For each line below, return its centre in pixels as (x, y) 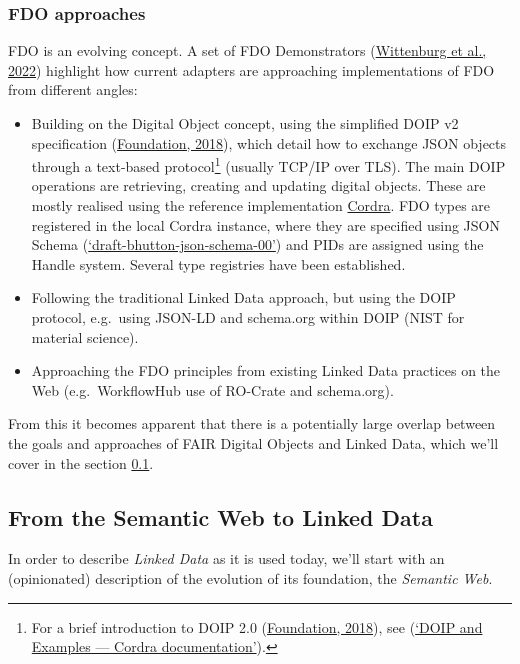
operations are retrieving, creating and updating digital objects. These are (258, 185)
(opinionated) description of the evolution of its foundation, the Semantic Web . (250, 577)
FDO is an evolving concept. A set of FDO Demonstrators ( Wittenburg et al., (247, 50)
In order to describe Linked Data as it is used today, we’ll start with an (226, 558)
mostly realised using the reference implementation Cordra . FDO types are (261, 205)
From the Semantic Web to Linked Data (220, 516)
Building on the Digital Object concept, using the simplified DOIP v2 (245, 123)
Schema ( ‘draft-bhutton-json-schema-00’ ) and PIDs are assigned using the (257, 244)
